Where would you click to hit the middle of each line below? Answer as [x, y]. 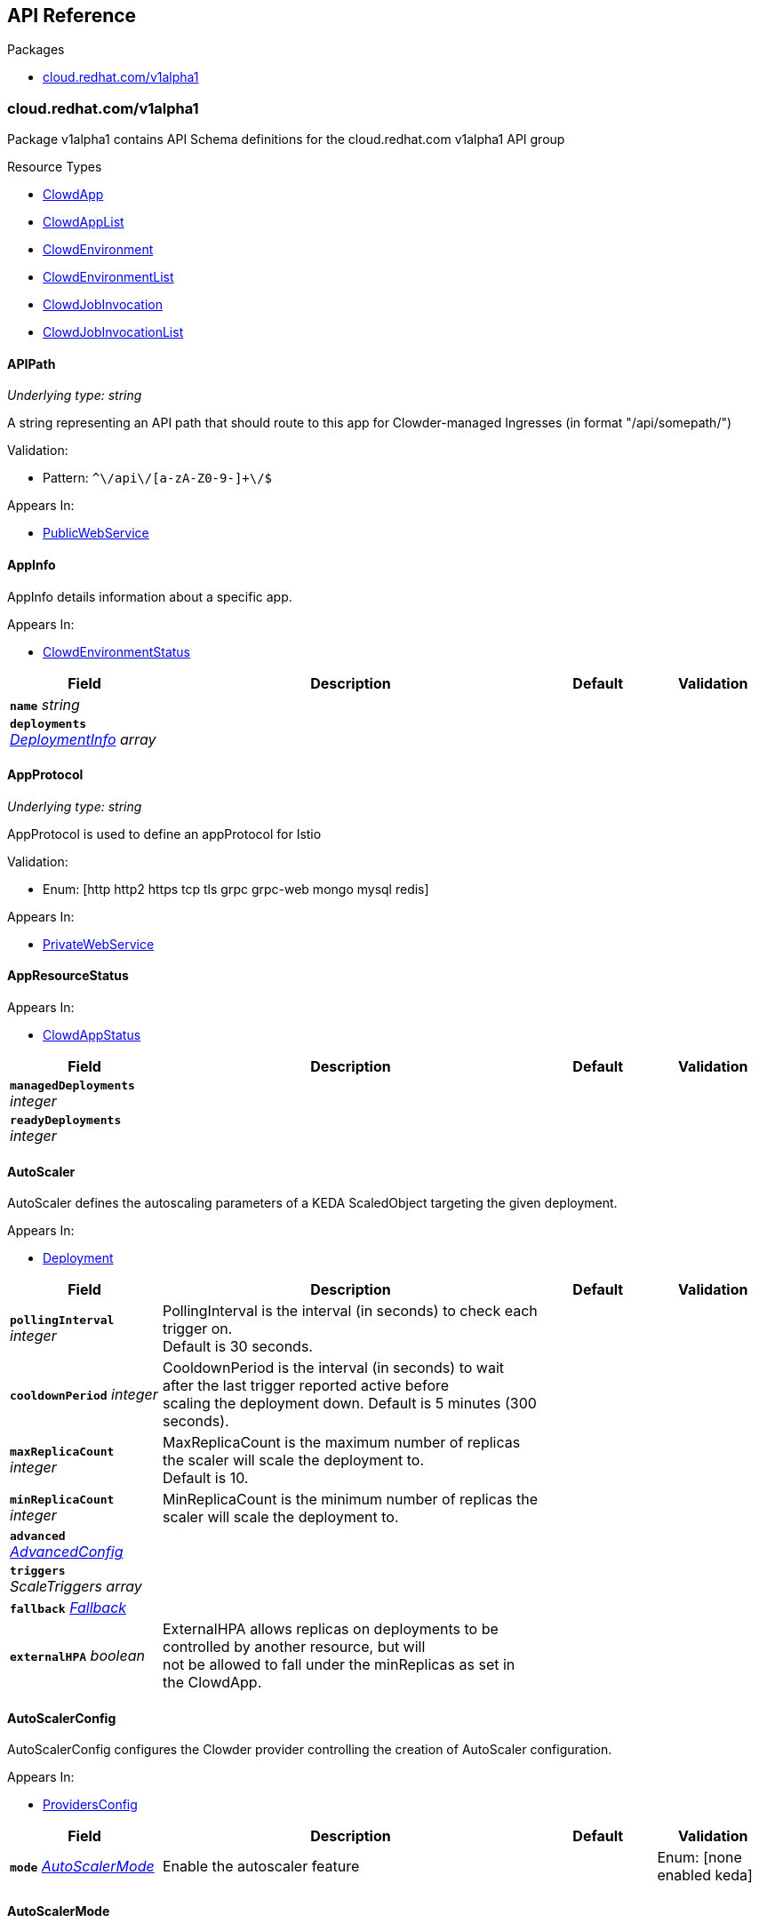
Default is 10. [206, 1478]
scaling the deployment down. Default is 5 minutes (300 [350, 1404]
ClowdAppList [84, 222]
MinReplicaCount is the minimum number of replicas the [350, 1500]
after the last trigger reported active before [306, 1386]
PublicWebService [96, 533]
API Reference [72, 16]
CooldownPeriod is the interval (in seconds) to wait [333, 1368]
